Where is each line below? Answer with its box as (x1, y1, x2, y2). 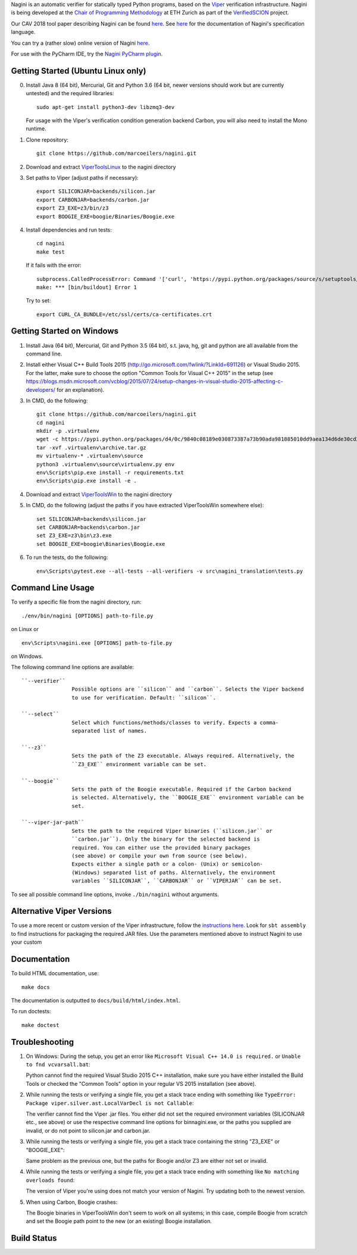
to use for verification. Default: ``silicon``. (71, 694, 217, 701)
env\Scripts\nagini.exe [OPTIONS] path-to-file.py (21, 639, 173, 646)
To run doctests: (11, 1008, 51, 1015)
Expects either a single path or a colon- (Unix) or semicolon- (71, 861, 264, 867)
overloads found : (26, 1176, 75, 1184)
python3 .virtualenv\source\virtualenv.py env (36, 461, 175, 467)
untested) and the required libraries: (26, 90, 114, 97)
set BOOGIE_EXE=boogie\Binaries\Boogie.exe (36, 541, 165, 547)
